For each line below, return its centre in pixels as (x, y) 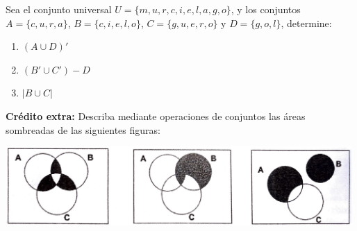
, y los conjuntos (266, 9)
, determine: (306, 23)
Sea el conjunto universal (59, 9)
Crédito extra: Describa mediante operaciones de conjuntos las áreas (156, 115)
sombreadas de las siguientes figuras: (83, 129)
